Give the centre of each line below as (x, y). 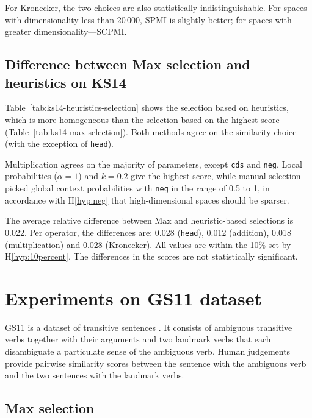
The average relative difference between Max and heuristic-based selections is (149, 220)
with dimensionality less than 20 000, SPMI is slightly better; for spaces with (148, 19)
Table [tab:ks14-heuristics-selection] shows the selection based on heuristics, (147, 108)
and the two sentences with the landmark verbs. (95, 375)
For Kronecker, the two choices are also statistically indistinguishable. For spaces (156, 7)
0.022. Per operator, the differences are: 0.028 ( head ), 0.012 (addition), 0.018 (148, 232)
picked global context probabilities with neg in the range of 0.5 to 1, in (137, 188)
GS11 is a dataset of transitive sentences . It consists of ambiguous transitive (149, 327)
